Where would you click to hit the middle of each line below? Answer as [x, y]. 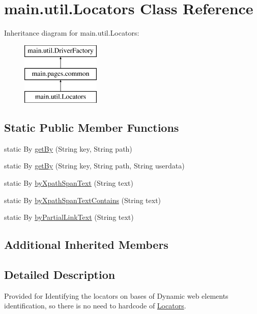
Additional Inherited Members [86, 245]
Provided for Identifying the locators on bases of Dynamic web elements [116, 295]
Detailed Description [60, 275]
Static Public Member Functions [92, 127]
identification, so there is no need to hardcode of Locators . [95, 306]
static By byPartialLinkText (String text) [69, 217]
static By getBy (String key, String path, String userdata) [94, 166]
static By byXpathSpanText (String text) [69, 183]
